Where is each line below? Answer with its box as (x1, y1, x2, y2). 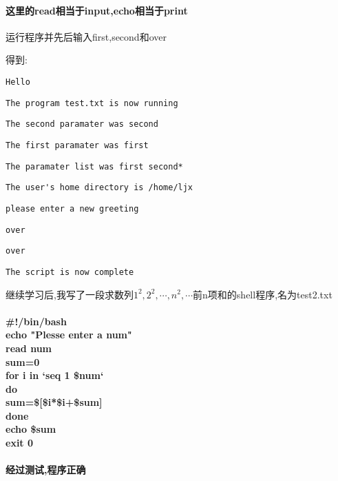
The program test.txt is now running (6, 98, 178, 108)
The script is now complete (6, 267, 134, 277)
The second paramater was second (6, 119, 158, 130)
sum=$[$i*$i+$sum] (6, 395, 103, 409)
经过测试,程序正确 (6, 462, 86, 477)
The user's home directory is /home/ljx (6, 183, 193, 193)
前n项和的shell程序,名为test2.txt (193, 287, 332, 301)
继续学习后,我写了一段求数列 (6, 287, 134, 301)
